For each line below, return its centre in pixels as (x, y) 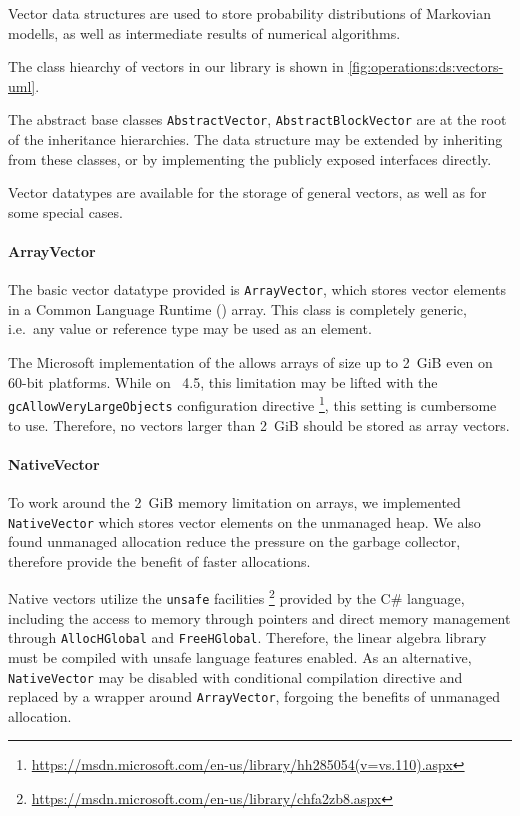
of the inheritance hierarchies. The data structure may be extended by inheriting (255, 139)
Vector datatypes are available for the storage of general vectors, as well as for (247, 192)
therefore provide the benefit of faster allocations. (159, 560)
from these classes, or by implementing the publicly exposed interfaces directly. (250, 158)
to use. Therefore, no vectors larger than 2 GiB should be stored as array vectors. (259, 424)
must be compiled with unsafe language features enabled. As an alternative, (240, 656)
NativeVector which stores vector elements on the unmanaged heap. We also (244, 521)
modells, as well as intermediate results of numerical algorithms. (204, 32)
